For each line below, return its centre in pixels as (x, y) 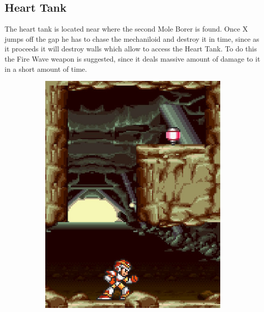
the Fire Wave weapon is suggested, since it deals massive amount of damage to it (133, 58)
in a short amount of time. (46, 68)
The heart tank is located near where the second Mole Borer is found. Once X (126, 29)
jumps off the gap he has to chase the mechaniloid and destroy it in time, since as (132, 38)
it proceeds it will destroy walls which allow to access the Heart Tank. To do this (131, 49)
